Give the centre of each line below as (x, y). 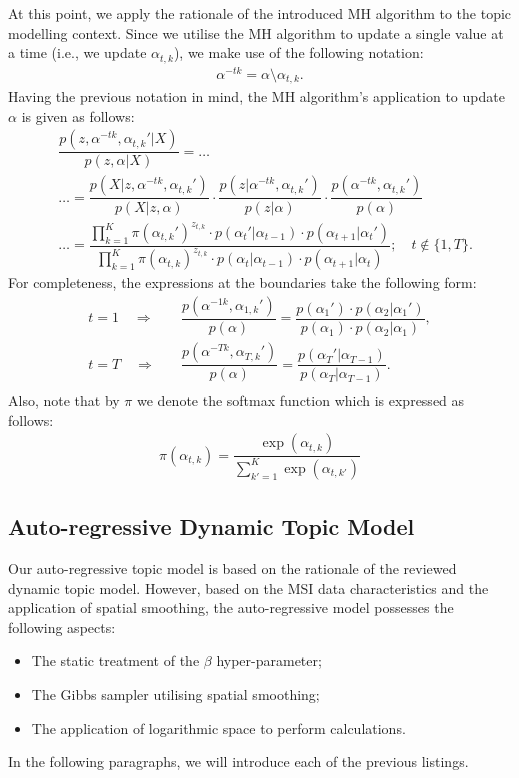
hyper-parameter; (269, 660)
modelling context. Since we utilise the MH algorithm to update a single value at (256, 32)
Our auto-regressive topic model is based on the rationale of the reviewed (232, 567)
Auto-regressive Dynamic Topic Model (211, 526)
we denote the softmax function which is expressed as (301, 400)
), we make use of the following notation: (298, 52)
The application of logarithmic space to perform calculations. (218, 727)
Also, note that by (64, 400)
